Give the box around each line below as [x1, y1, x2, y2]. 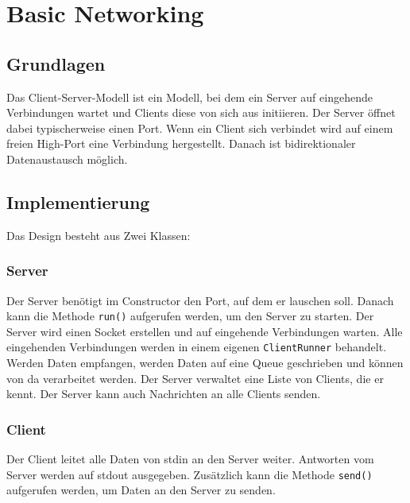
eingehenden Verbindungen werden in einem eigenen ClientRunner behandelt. [6, 339, 387, 355]
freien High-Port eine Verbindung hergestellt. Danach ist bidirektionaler [6, 135, 356, 152]
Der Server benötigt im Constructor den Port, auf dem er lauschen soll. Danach [6, 292, 394, 308]
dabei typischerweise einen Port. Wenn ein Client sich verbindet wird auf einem [6, 119, 393, 136]
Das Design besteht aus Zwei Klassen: [6, 226, 191, 243]
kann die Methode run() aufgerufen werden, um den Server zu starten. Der [6, 308, 374, 324]
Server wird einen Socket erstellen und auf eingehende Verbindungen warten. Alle [6, 323, 403, 339]
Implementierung [6, 189, 150, 214]
